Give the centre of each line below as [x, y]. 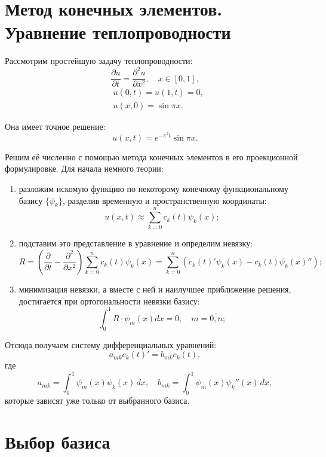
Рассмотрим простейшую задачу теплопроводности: [99, 61]
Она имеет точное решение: [55, 126]
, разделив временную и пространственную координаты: [164, 200]
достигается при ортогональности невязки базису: [109, 301]
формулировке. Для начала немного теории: [84, 168]
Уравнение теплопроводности [118, 32]
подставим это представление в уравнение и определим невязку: [136, 243]
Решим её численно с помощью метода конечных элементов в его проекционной [151, 156]
